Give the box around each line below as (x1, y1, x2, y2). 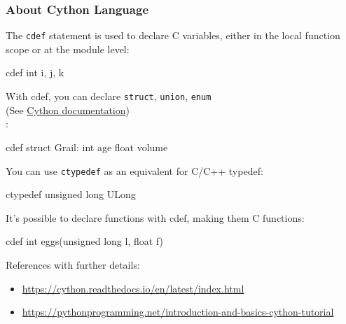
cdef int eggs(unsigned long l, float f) (6, 234, 163, 248)
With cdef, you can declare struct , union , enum (6, 89, 212, 104)
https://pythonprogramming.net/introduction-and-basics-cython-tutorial (22, 304, 334, 319)
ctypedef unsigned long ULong (6, 187, 136, 202)
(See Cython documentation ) (6, 102, 130, 117)
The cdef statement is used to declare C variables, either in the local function (6, 28, 340, 43)
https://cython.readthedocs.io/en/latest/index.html (22, 281, 244, 295)
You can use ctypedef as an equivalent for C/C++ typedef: (6, 163, 263, 178)
